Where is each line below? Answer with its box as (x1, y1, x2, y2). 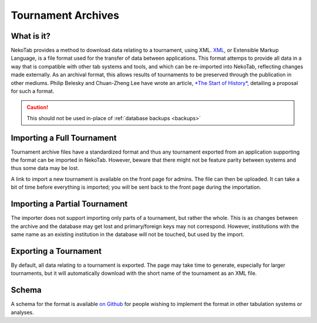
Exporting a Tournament (11, 246, 102, 256)
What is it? (11, 31, 51, 41)
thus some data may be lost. (11, 165, 79, 172)
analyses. (11, 308, 35, 316)
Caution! (26, 104, 49, 111)
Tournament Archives (11, 9, 120, 22)
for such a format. (11, 88, 55, 95)
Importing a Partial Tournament (11, 199, 128, 209)
